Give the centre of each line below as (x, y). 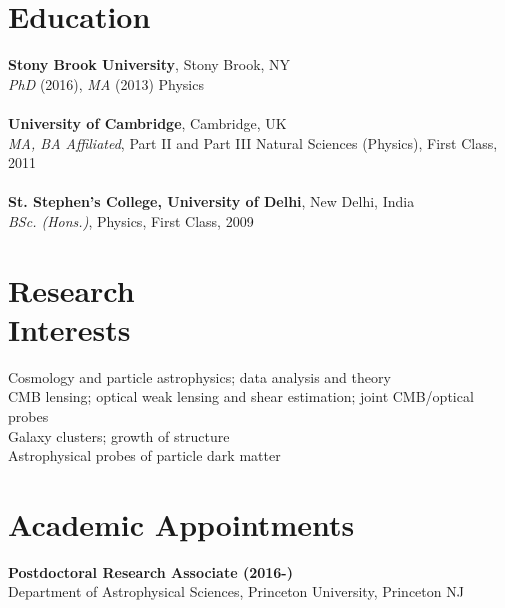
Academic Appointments (181, 523)
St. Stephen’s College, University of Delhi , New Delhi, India (211, 201)
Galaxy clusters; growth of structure (119, 435)
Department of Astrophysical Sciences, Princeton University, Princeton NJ (236, 591)
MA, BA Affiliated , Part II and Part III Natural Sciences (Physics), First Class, (253, 142)
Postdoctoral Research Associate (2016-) (150, 571)
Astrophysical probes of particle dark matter (144, 455)
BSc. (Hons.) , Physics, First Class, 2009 (131, 220)
